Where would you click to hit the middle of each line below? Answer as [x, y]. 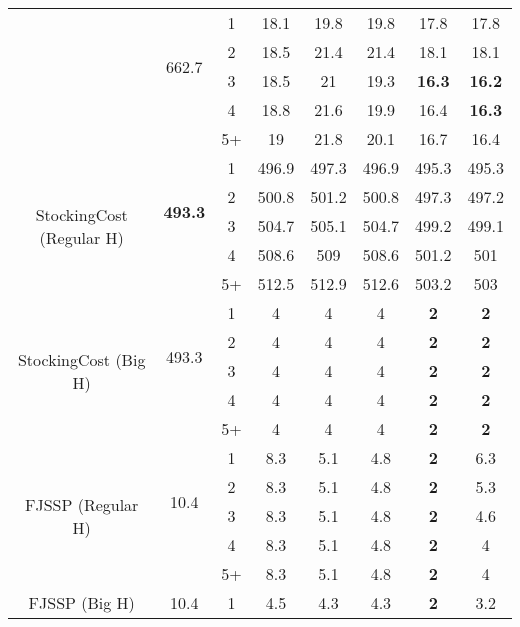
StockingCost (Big [81, 359]
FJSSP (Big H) [81, 602]
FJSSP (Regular [81, 504]
